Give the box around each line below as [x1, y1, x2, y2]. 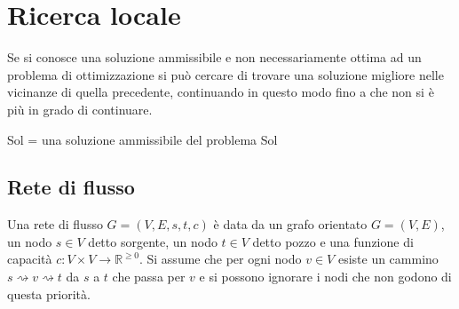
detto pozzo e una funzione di [252, 232, 414, 250]
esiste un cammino [337, 250, 439, 268]
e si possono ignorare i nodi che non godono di [199, 267, 452, 286]
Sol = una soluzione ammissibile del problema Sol [7, 130, 278, 148]
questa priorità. [7, 284, 91, 303]
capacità [7, 250, 52, 268]
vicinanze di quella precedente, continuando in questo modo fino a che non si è [7, 83, 434, 101]
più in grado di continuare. [7, 99, 153, 118]
